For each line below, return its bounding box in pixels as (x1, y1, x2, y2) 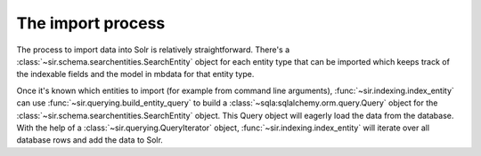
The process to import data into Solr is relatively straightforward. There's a (16, 44, 290, 55)
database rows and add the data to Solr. (16, 135, 164, 145)
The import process (16, 13, 166, 33)
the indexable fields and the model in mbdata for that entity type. (16, 69, 255, 80)
